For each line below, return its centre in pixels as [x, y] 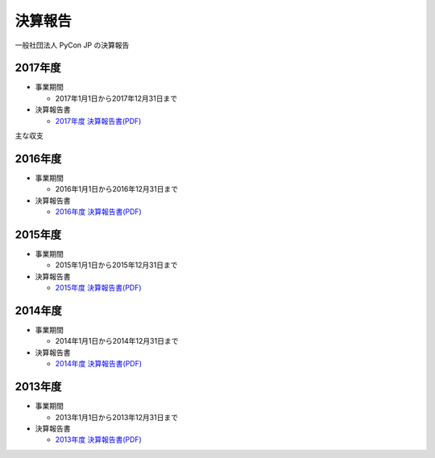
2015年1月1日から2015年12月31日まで [116, 265]
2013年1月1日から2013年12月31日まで [117, 417]
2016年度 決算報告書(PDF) [99, 212]
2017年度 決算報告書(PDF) [98, 121]
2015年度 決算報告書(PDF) [98, 288]
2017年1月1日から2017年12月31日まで [116, 98]
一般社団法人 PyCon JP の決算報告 [72, 45]
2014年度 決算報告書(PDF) [99, 364]
